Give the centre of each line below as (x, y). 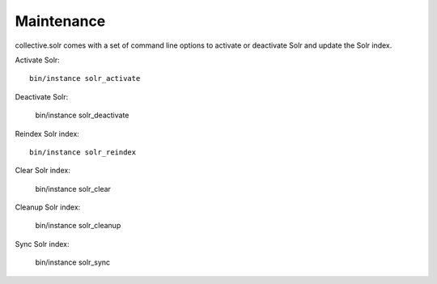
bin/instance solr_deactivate (82, 115)
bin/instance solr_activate (85, 78)
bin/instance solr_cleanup (78, 226)
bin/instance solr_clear (73, 189)
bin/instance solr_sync (73, 262)
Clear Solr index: (42, 171)
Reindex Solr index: (47, 134)
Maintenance (60, 21)
